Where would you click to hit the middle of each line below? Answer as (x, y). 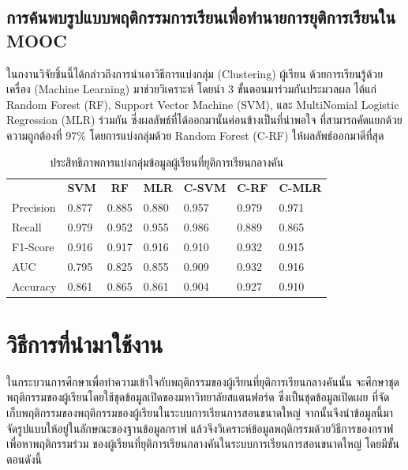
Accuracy (34, 286)
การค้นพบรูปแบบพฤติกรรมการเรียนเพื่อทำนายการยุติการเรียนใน (201, 17)
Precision (34, 207)
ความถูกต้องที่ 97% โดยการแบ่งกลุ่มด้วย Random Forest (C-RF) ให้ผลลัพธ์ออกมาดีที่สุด (195, 135)
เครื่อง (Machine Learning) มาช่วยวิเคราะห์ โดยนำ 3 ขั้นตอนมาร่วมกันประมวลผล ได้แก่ (191, 89)
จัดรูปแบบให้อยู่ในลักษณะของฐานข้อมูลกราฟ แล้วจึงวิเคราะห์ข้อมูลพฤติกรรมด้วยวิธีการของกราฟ (200, 428)
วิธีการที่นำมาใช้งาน (85, 343)
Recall (27, 227)
